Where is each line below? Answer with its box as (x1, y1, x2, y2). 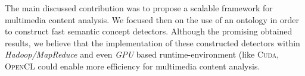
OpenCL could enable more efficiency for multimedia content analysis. (5, 59, 260, 72)
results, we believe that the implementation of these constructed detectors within (5, 36, 300, 49)
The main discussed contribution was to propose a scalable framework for (5, 2, 273, 14)
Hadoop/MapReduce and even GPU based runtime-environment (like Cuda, (5, 48, 279, 61)
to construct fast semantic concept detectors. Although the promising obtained (5, 25, 292, 37)
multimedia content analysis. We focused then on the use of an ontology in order (5, 13, 299, 26)
